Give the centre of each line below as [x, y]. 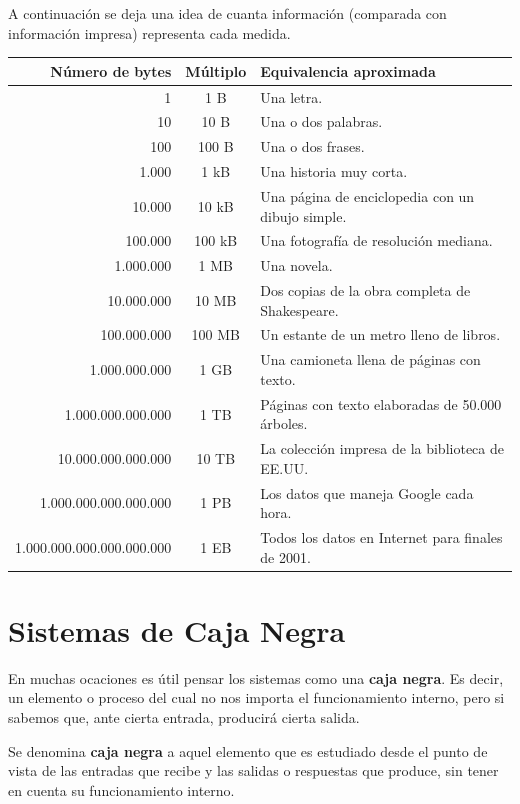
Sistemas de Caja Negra [177, 629]
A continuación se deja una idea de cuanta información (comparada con [227, 13]
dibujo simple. [303, 215]
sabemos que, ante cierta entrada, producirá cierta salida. [184, 717]
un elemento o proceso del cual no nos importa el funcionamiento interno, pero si [256, 697]
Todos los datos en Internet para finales [381, 537]
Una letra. [291, 96]
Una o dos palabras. [321, 121]
